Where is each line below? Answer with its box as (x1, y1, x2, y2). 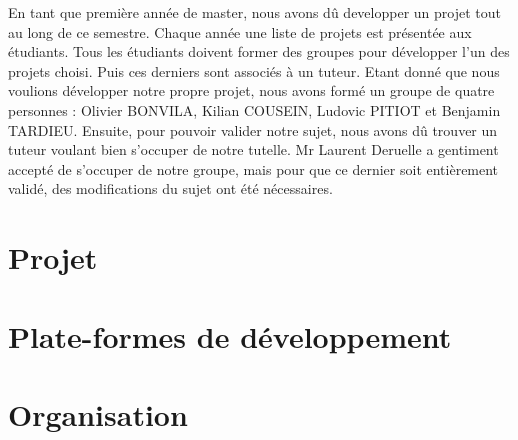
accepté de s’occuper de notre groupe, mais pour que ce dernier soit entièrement (8, 158, 499, 179)
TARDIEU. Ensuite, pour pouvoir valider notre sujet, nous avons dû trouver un (8, 119, 498, 140)
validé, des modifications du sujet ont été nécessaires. (8, 178, 333, 199)
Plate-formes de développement (8, 315, 452, 356)
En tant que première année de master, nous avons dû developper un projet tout (8, 2, 501, 22)
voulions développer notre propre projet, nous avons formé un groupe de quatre (8, 80, 495, 101)
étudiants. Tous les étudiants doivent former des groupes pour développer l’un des (8, 41, 510, 62)
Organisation (8, 393, 188, 434)
